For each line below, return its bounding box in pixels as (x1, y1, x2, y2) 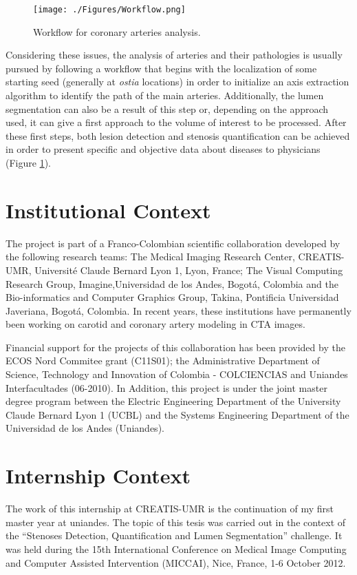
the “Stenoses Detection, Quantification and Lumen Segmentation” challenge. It (6, 528, 343, 543)
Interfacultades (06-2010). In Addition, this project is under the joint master (6, 380, 327, 395)
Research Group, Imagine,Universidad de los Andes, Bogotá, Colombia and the (6, 276, 338, 291)
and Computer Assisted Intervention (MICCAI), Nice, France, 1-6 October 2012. (6, 555, 346, 569)
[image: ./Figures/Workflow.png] (33, 5, 186, 14)
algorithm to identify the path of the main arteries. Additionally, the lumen (6, 88, 324, 103)
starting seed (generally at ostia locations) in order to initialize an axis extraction (6, 74, 349, 89)
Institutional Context (6, 196, 211, 224)
